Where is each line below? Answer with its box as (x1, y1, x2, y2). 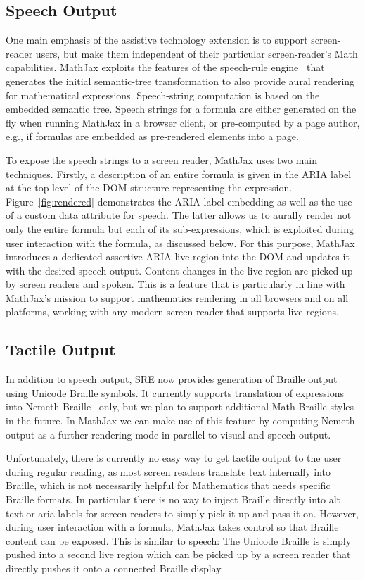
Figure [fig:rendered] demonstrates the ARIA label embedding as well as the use (6, 194, 352, 208)
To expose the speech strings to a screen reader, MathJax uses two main (6, 152, 317, 167)
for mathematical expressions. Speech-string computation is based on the (6, 87, 320, 102)
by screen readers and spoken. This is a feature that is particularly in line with (6, 277, 345, 291)
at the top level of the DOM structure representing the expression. (6, 180, 293, 195)
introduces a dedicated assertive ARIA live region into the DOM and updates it (6, 249, 350, 264)
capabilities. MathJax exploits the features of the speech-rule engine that (6, 60, 325, 75)
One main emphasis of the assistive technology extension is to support (6, 32, 308, 47)
